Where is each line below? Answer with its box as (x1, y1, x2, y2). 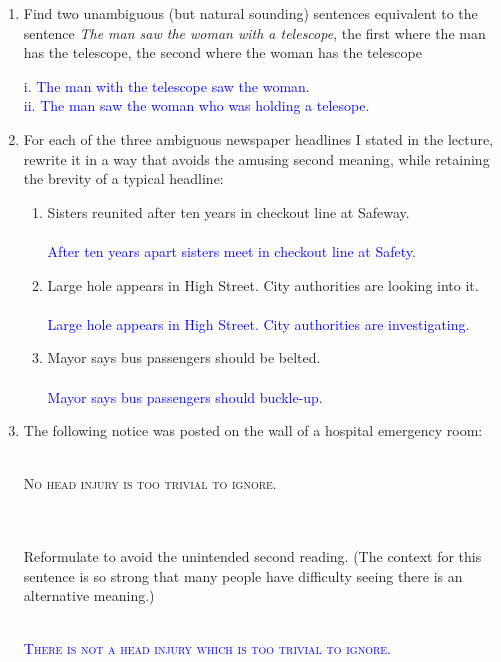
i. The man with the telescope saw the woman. (23, 75, 310, 96)
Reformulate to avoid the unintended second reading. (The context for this (23, 546, 482, 567)
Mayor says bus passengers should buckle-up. (47, 386, 323, 407)
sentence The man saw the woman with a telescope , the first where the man (23, 22, 486, 43)
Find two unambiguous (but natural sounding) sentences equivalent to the (23, 3, 478, 23)
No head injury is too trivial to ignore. (23, 473, 277, 494)
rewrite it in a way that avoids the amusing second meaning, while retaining (23, 148, 490, 169)
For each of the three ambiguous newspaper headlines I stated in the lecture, (23, 128, 494, 149)
